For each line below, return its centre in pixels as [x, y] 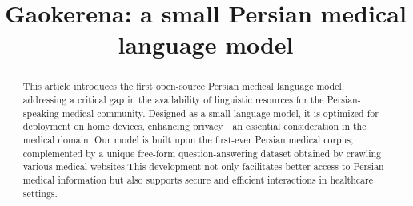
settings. [40, 193]
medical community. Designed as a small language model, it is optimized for [220, 113]
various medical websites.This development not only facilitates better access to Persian [203, 166]
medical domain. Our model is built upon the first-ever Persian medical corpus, [188, 139]
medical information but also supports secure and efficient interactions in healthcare [198, 179]
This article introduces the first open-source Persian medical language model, [184, 86]
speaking [41, 113]
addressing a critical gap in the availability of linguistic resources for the [173, 100]
